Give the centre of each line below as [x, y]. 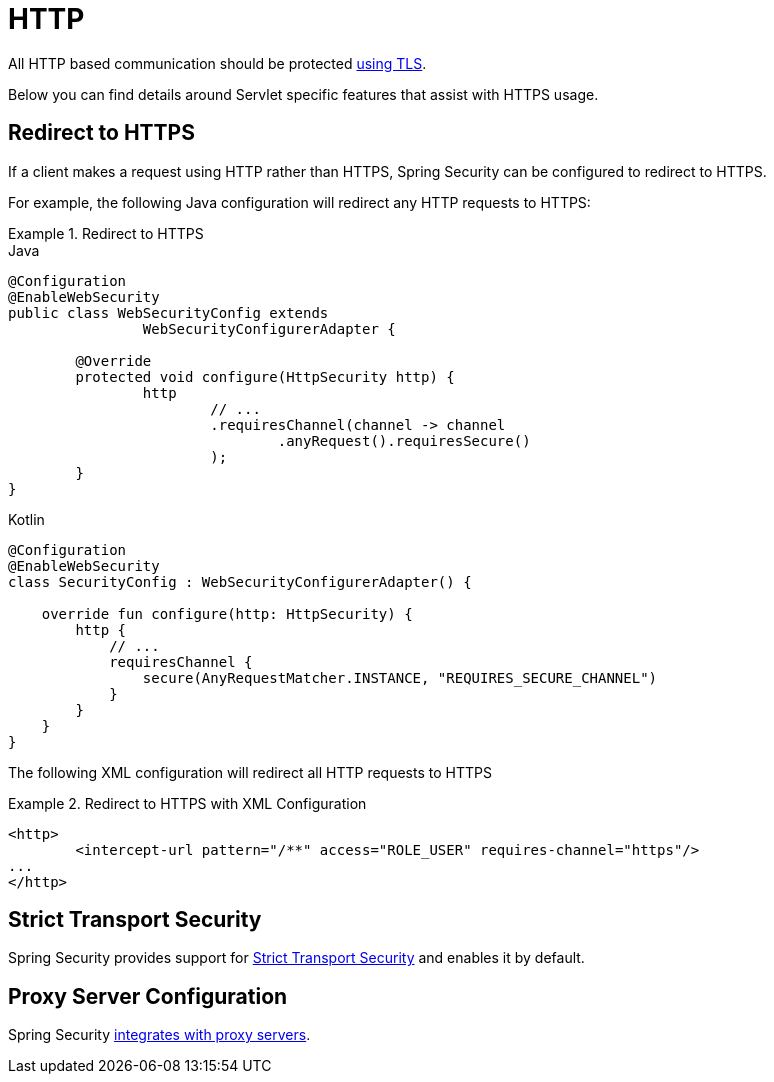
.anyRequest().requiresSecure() [404, 440]
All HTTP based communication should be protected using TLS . [217, 63]
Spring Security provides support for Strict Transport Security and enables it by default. [296, 958]
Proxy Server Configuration [148, 996]
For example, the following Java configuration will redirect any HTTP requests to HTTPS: [299, 202]
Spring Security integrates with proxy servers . [159, 1035]
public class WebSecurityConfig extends [168, 312]
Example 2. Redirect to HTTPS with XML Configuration [187, 803]
